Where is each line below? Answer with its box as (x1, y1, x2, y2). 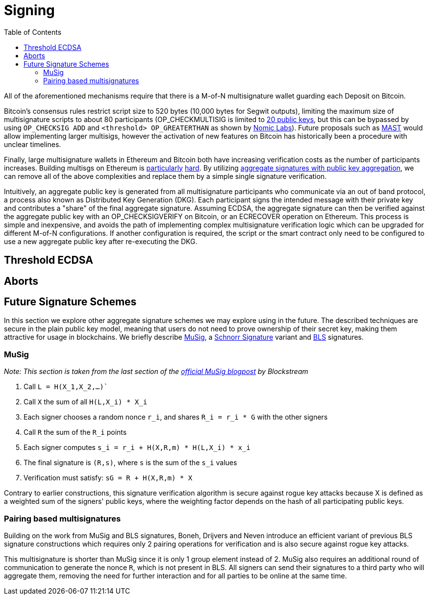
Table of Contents (4, 27, 62, 36)
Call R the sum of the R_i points (24, 428, 127, 437)
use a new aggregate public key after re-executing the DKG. (4, 237, 198, 246)
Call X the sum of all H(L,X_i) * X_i (24, 398, 148, 406)
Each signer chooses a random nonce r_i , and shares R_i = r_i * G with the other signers (24, 413, 328, 422)
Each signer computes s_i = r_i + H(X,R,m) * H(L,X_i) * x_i (24, 443, 251, 452)
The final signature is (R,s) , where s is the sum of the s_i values (24, 458, 237, 467)
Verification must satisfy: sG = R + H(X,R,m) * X (24, 474, 193, 482)
